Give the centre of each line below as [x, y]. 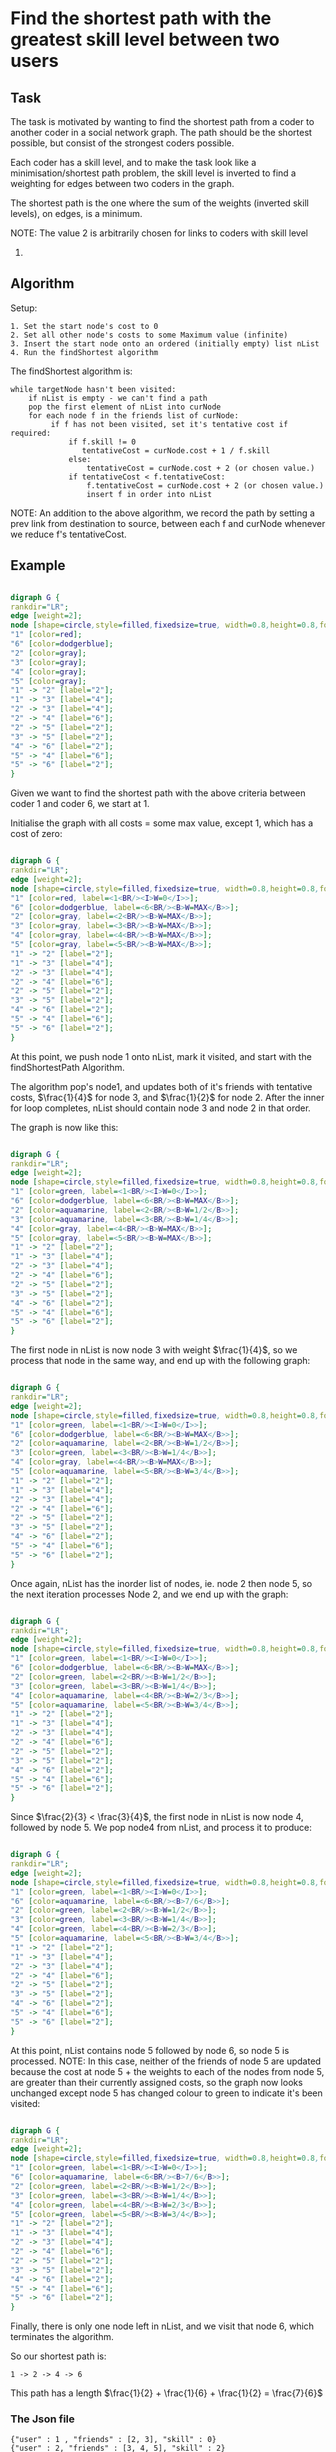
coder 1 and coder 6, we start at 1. [80, 804]
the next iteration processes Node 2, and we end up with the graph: [149, 1594]
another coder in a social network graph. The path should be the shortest [161, 132]
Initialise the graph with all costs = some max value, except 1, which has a [162, 823]
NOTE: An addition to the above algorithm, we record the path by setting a [162, 513]
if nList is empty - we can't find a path [118, 398]
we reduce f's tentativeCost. [68, 534]
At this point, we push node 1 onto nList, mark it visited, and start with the [161, 1056]
